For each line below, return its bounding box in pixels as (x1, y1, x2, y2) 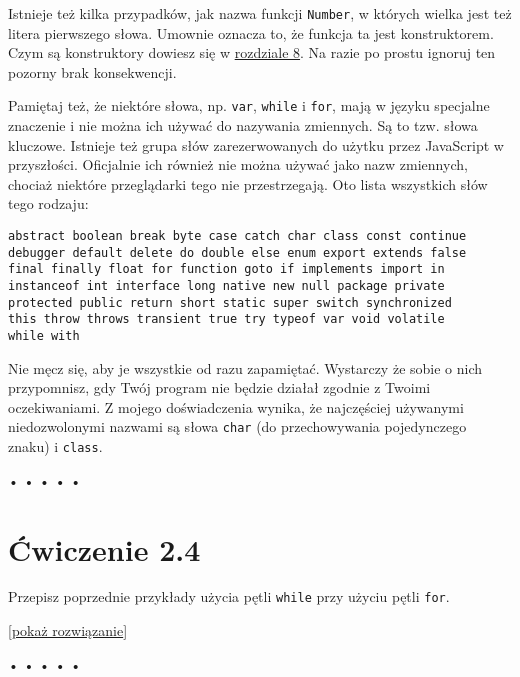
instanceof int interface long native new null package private (8, 279, 445, 294)
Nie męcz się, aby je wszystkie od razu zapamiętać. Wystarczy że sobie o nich (8, 357, 483, 378)
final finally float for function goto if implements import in (8, 262, 445, 277)
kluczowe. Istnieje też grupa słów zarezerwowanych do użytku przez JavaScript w (8, 134, 504, 155)
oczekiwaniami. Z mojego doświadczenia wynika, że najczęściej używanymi (8, 396, 464, 417)
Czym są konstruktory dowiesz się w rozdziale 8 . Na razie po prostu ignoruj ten (8, 42, 496, 63)
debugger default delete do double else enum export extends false (8, 245, 467, 260)
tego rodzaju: (8, 193, 89, 214)
